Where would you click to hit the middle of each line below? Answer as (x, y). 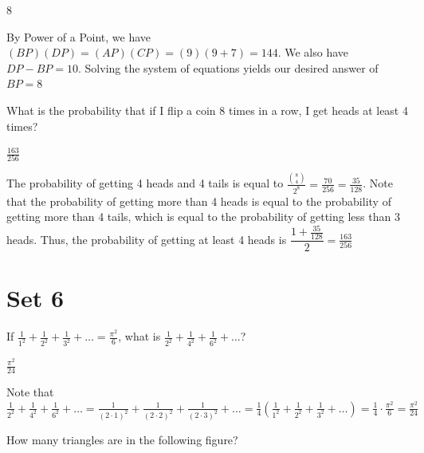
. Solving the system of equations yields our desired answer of (228, 67)
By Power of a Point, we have (79, 36)
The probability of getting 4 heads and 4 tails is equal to (145, 183)
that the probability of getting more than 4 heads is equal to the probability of (199, 201)
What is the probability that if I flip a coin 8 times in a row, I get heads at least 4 (207, 110)
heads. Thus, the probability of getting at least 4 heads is (147, 239)
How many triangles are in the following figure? (122, 439)
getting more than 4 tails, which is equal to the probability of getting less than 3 (203, 217)
